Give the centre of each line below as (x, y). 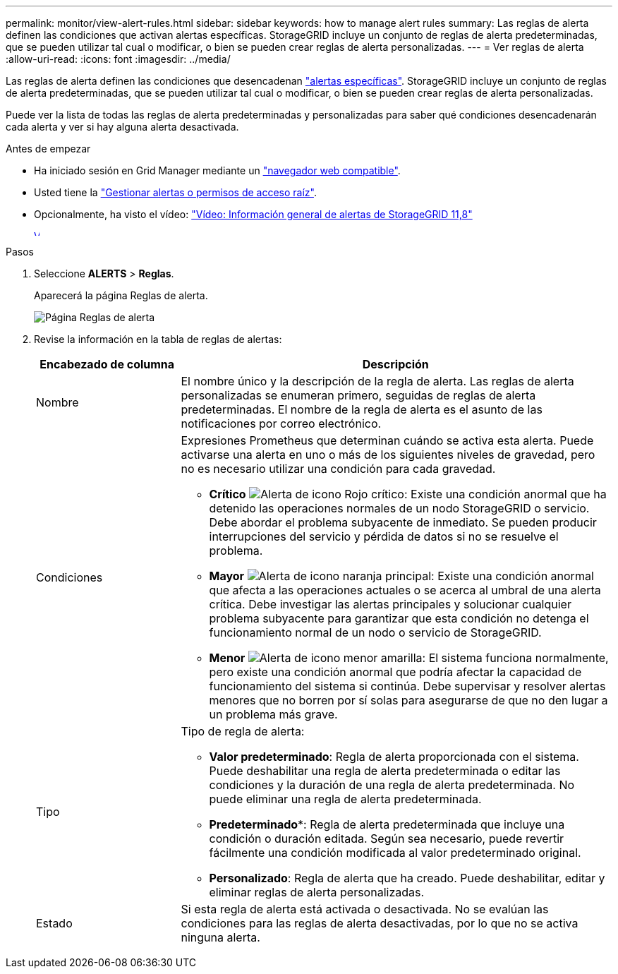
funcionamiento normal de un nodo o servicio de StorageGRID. (375, 632)
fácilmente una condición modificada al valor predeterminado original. (395, 853)
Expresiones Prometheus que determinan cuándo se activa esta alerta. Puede (387, 440)
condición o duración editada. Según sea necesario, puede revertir (387, 838)
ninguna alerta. (220, 937)
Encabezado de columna (107, 364)
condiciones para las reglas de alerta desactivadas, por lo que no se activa (380, 923)
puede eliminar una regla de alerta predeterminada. (345, 799)
